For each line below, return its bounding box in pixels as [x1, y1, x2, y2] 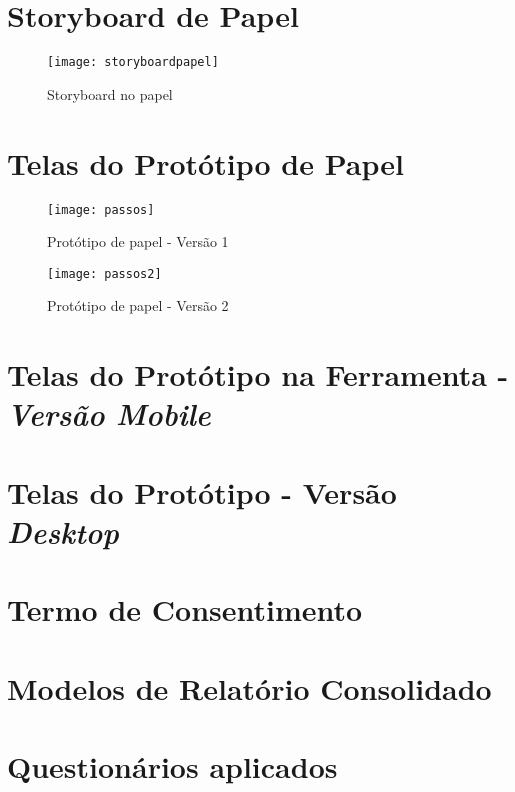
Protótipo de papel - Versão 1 [47, 231, 229, 252]
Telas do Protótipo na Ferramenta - [7, 354, 509, 395]
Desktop [7, 510, 119, 552]
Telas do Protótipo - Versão [7, 471, 397, 512]
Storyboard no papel [47, 83, 173, 104]
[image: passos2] [47, 266, 162, 281]
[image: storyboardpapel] [47, 55, 219, 70]
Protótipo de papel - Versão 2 [47, 295, 229, 316]
